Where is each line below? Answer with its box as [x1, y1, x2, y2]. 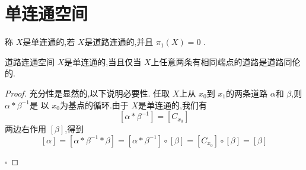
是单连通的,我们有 [138, 98, 207, 111]
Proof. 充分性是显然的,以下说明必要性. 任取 [5, 86, 170, 99]
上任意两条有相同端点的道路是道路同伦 [151, 55, 301, 68]
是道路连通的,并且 [84, 36, 154, 48]
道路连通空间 [5, 55, 55, 68]
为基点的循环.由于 [59, 98, 129, 111]
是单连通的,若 [23, 36, 75, 48]
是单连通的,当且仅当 [64, 55, 142, 68]
